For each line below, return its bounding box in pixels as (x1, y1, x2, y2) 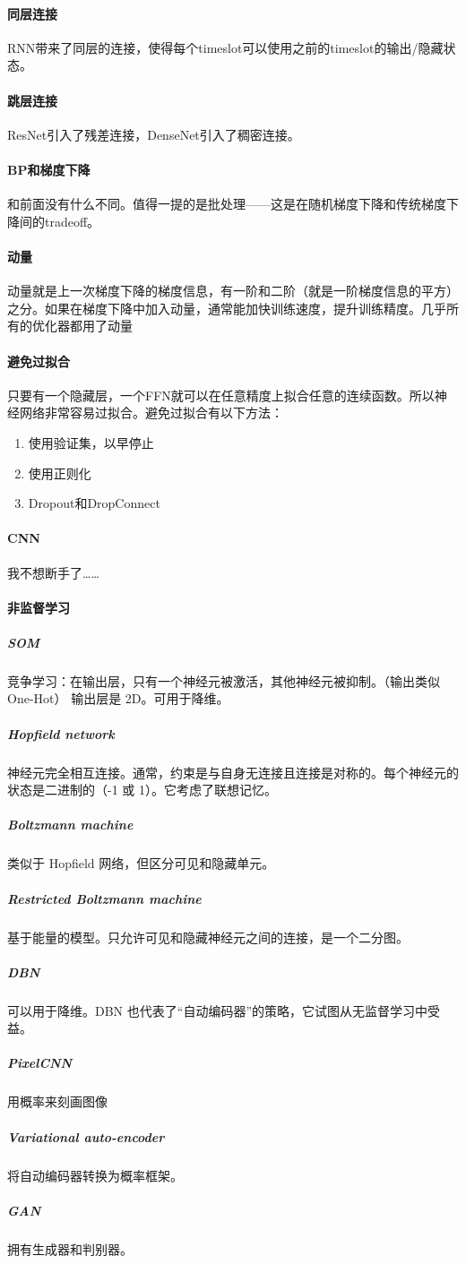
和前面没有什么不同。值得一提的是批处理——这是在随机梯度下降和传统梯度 (7, 194, 446, 213)
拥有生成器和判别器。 (7, 1239, 133, 1258)
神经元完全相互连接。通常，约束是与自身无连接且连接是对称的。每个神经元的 (7, 762, 459, 781)
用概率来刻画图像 (7, 1092, 108, 1111)
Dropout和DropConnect (28, 494, 160, 512)
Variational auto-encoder (7, 1127, 165, 1146)
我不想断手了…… (7, 563, 99, 581)
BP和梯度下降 (7, 159, 91, 178)
